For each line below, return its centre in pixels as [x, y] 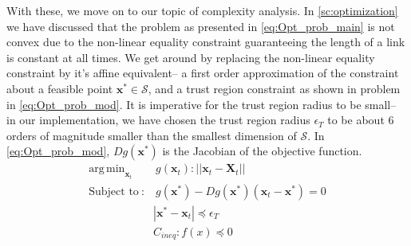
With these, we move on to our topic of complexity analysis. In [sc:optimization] [202, 10]
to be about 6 [361, 120]
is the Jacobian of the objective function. [262, 151]
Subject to [114, 191]
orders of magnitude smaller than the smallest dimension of [152, 135]
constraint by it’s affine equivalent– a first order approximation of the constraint [203, 73]
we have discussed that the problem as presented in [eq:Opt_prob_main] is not [201, 26]
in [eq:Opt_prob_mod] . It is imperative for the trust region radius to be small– [202, 104]
